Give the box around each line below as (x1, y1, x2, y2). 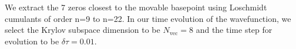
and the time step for (196, 24, 273, 36)
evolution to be (5, 35, 59, 47)
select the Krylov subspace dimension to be (5, 24, 160, 36)
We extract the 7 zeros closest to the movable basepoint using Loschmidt (5, 1, 267, 13)
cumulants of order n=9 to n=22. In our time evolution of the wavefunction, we (5, 12, 291, 24)
